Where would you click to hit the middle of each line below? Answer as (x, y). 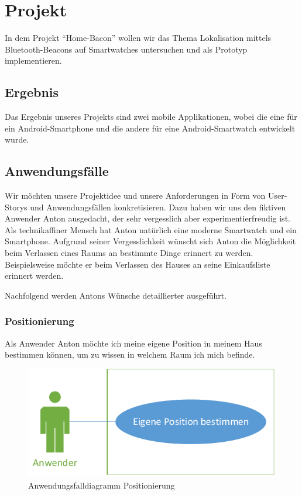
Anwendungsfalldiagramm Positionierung (102, 485)
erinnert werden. (34, 276)
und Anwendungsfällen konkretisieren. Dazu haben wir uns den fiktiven (158, 207)
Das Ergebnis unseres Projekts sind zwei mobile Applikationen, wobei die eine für (151, 117)
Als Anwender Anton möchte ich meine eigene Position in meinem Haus (133, 343)
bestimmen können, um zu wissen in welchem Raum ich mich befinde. (130, 354)
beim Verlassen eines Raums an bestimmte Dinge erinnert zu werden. (129, 253)
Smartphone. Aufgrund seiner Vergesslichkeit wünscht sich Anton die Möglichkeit (150, 241)
